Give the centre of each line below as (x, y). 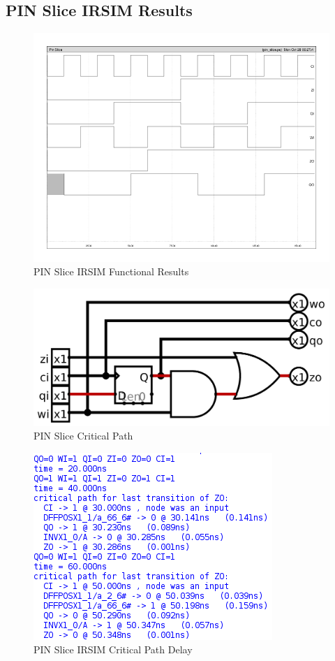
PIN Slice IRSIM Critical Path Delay (113, 649)
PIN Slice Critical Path (83, 436)
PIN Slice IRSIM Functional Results (111, 271)
